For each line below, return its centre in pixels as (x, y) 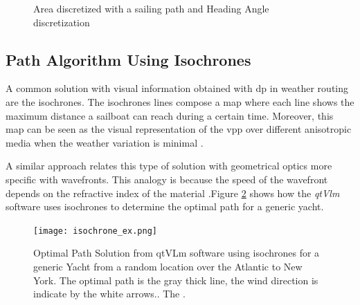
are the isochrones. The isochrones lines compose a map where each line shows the (180, 101)
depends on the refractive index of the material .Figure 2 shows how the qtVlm (173, 193)
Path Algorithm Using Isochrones (128, 59)
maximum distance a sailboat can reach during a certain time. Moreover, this (170, 115)
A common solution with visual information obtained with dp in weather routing (177, 88)
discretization (62, 22)
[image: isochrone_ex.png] (95, 231)
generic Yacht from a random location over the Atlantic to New (168, 266)
